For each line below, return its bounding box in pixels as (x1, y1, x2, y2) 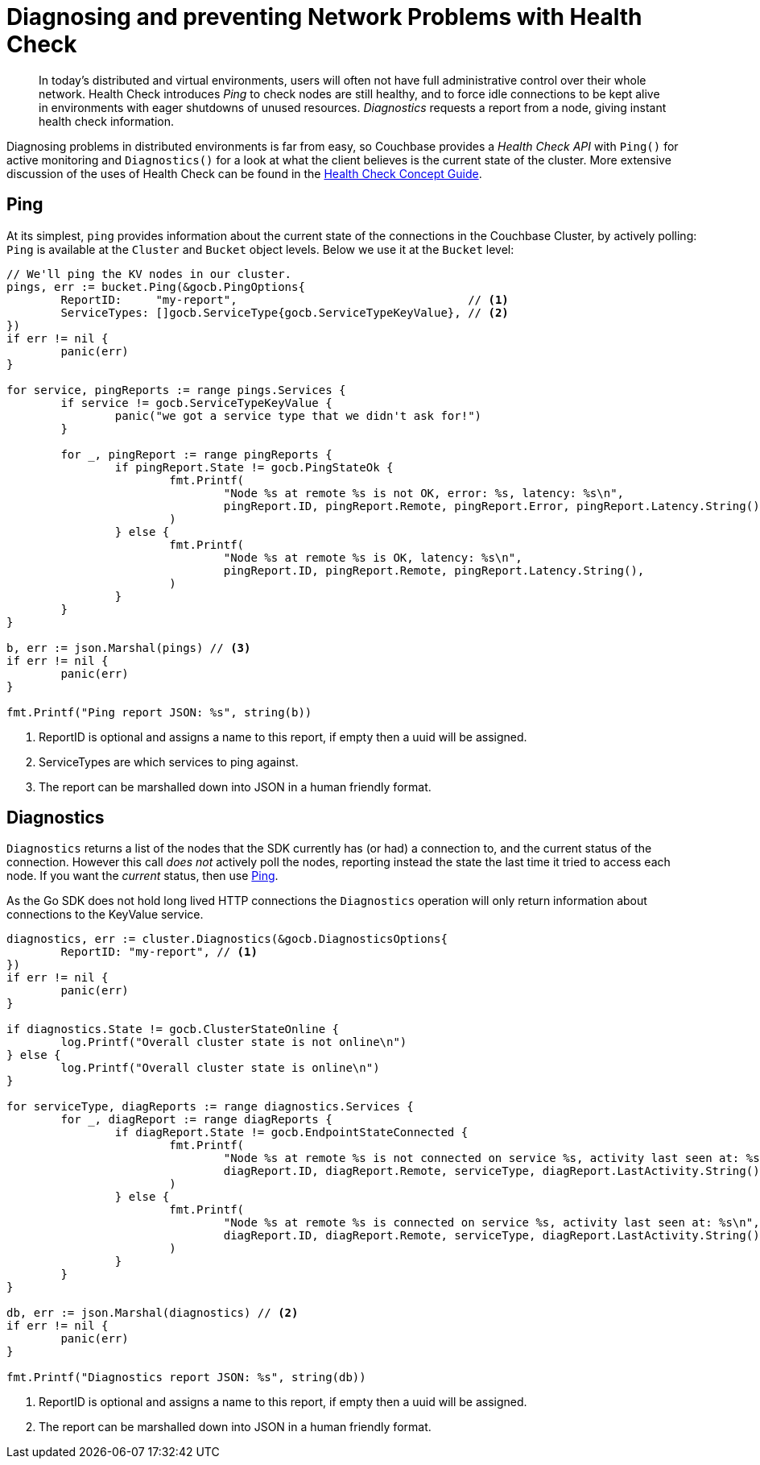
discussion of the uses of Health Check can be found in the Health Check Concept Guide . (6, 166, 482, 181)
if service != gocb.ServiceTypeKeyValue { (60, 396, 332, 409)
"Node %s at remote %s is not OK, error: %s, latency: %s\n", (223, 486, 625, 500)
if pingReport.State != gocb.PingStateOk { (114, 460, 394, 474)
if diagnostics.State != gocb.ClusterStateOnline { (6, 1023, 340, 1036)
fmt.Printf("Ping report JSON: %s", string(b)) (6, 705, 312, 719)
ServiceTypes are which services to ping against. (39, 754, 299, 769)
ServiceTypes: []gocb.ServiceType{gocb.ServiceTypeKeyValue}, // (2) (60, 305, 509, 319)
